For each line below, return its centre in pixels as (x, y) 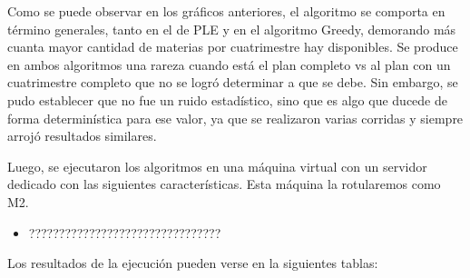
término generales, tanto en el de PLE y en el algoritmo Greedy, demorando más (232, 29)
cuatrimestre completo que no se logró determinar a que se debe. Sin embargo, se (233, 82)
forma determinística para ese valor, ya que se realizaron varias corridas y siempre (235, 118)
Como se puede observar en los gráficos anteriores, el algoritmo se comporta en (226, 11)
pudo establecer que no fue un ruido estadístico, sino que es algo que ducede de (227, 99)
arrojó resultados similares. (82, 136)
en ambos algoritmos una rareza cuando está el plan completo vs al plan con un (229, 64)
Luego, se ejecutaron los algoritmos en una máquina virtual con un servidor (217, 166)
